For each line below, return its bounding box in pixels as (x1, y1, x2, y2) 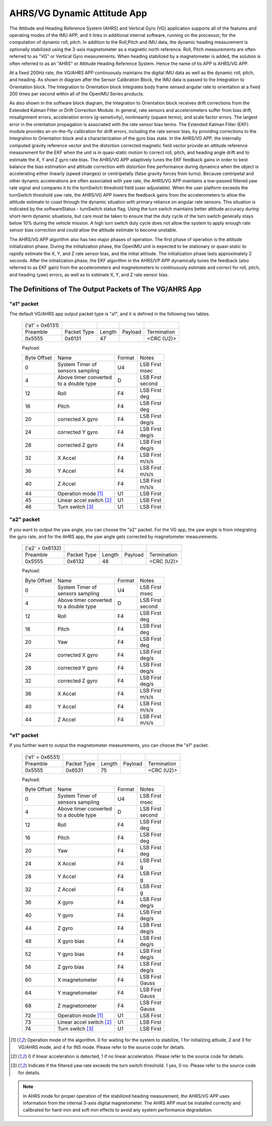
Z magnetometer (57, 1002, 97, 1010)
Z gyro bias (57, 964, 85, 971)
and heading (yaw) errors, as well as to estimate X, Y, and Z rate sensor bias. (9, 271, 169, 277)
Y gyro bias (57, 951, 85, 958)
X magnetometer (57, 976, 98, 983)
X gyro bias (57, 938, 85, 945)
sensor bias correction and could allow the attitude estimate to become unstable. (9, 227, 177, 233)
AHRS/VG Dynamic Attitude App (9, 8, 147, 19)
